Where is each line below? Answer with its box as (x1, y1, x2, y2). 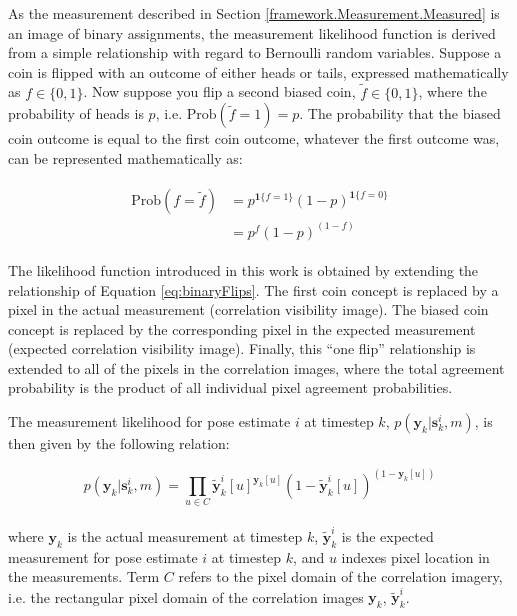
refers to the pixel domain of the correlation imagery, (178, 566, 503, 587)
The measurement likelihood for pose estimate (8, 411, 291, 432)
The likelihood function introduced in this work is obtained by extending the (8, 259, 479, 280)
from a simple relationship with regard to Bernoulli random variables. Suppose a (8, 42, 502, 63)
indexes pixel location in (341, 546, 490, 567)
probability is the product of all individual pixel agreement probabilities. (8, 377, 453, 398)
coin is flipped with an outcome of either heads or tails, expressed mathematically (8, 61, 509, 82)
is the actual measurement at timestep (67, 525, 303, 546)
